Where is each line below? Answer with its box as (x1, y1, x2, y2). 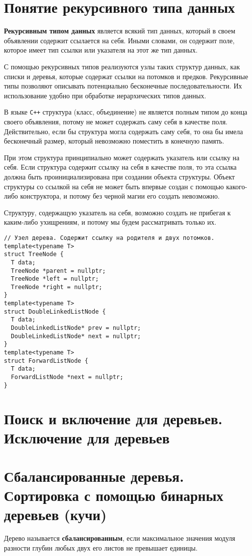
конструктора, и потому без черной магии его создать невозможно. (20, 191, 220, 201)
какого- (226, 181, 248, 191)
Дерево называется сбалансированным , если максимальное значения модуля (4, 533, 235, 543)
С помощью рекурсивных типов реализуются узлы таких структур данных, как (4, 61, 240, 71)
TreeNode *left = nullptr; (11, 275, 99, 283)
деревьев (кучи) (4, 504, 107, 525)
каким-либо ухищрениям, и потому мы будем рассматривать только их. (4, 217, 217, 227)
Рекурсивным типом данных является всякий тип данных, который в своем (4, 26, 235, 36)
